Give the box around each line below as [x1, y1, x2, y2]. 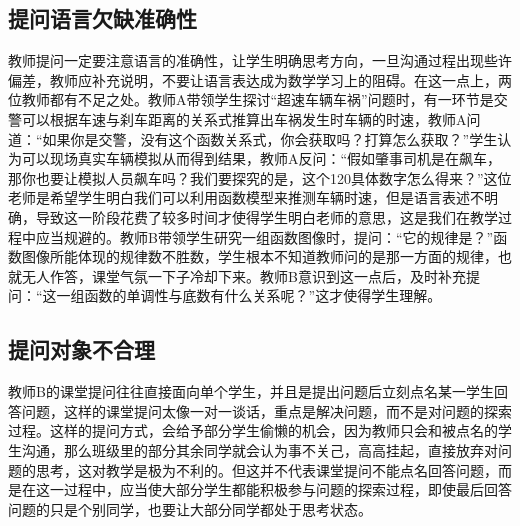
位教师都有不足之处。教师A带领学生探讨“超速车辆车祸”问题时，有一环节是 [8, 89, 494, 110]
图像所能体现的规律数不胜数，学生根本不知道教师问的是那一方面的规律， [21, 246, 498, 267]
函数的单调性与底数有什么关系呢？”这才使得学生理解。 [84, 285, 442, 306]
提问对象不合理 [8, 334, 155, 365]
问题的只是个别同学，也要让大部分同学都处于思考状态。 [8, 498, 372, 519]
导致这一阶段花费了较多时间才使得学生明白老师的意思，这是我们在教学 [35, 206, 498, 227]
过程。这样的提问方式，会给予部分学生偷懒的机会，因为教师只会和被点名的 [8, 420, 498, 441]
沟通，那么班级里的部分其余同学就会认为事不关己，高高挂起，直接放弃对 [21, 439, 498, 460]
